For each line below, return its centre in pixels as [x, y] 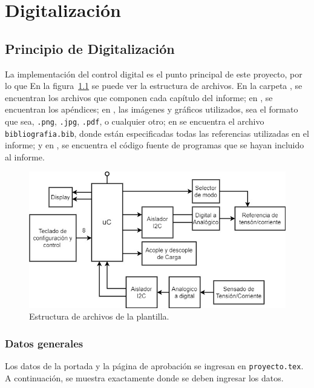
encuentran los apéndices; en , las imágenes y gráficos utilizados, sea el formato [152, 109]
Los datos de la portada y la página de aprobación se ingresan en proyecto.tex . [154, 366]
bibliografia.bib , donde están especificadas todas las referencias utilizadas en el [157, 133]
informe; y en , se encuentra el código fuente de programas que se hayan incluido [155, 145]
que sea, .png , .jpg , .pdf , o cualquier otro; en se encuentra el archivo [135, 121]
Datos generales [44, 343]
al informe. [25, 156]
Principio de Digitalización [90, 48]
